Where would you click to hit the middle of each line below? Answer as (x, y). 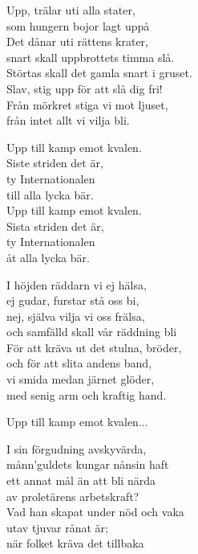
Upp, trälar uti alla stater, (71, 10)
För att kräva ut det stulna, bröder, (94, 347)
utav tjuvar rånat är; (57, 527)
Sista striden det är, (55, 226)
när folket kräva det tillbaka (75, 543)
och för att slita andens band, (79, 363)
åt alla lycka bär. (48, 257)
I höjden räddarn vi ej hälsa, (77, 284)
